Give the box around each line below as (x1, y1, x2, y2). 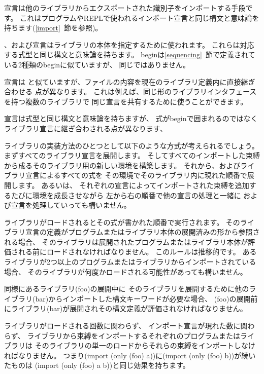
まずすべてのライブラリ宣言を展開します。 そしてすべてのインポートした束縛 (4, 150, 260, 161)
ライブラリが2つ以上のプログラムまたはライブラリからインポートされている (4, 256, 256, 267)
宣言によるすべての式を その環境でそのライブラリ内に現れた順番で (25, 170, 247, 180)
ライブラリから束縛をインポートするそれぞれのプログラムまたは (27, 330, 240, 341)
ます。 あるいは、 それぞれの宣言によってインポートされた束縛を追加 (18, 179, 249, 190)
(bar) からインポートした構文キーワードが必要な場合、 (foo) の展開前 (32, 293, 258, 304)
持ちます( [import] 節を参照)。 (4, 22, 103, 33)
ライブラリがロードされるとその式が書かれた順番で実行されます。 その (4, 216, 240, 227)
